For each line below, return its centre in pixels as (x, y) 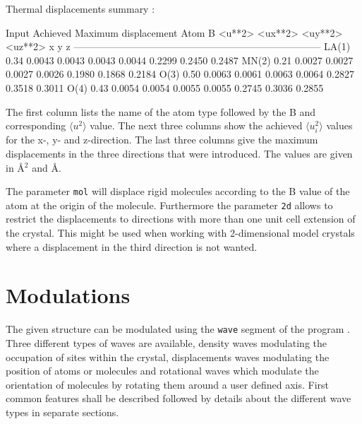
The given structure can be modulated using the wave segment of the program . (178, 329)
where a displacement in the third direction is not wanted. (132, 246)
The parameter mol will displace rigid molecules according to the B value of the (178, 191)
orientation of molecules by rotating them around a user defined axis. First (168, 384)
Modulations (68, 295)
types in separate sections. (62, 412)
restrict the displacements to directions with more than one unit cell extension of (181, 219)
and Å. (47, 167)
